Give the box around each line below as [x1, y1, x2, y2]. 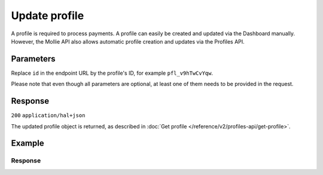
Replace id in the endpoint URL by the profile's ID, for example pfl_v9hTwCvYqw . [11, 69, 214, 76]
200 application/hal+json [11, 112, 86, 119]
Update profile [11, 9, 84, 22]
